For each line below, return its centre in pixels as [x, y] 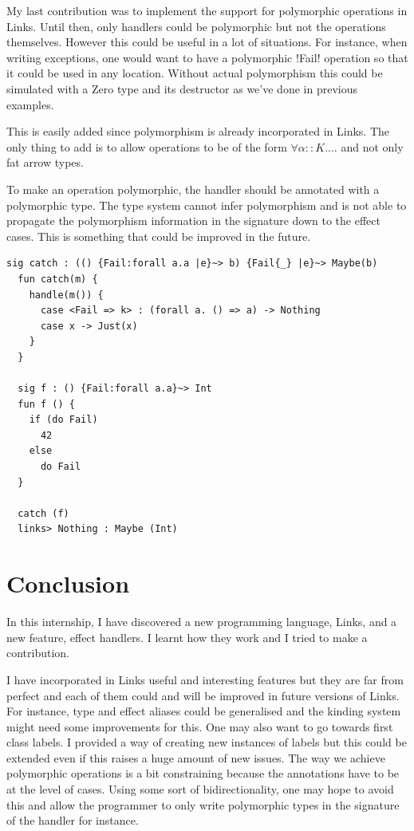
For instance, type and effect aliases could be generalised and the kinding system [204, 711]
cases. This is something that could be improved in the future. [159, 236]
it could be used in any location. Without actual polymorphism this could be [195, 73]
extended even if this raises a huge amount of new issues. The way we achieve [196, 757]
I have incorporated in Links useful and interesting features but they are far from [205, 679]
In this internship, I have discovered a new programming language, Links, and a [202, 622]
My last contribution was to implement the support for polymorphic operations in [207, 10]
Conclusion [68, 583]
